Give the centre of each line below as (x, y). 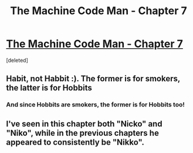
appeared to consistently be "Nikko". (75, 142)
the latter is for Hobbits (49, 88)
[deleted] (17, 60)
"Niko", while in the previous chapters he (83, 133)
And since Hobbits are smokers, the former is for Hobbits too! (95, 105)
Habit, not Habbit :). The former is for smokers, (93, 79)
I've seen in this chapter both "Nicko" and (84, 124)
